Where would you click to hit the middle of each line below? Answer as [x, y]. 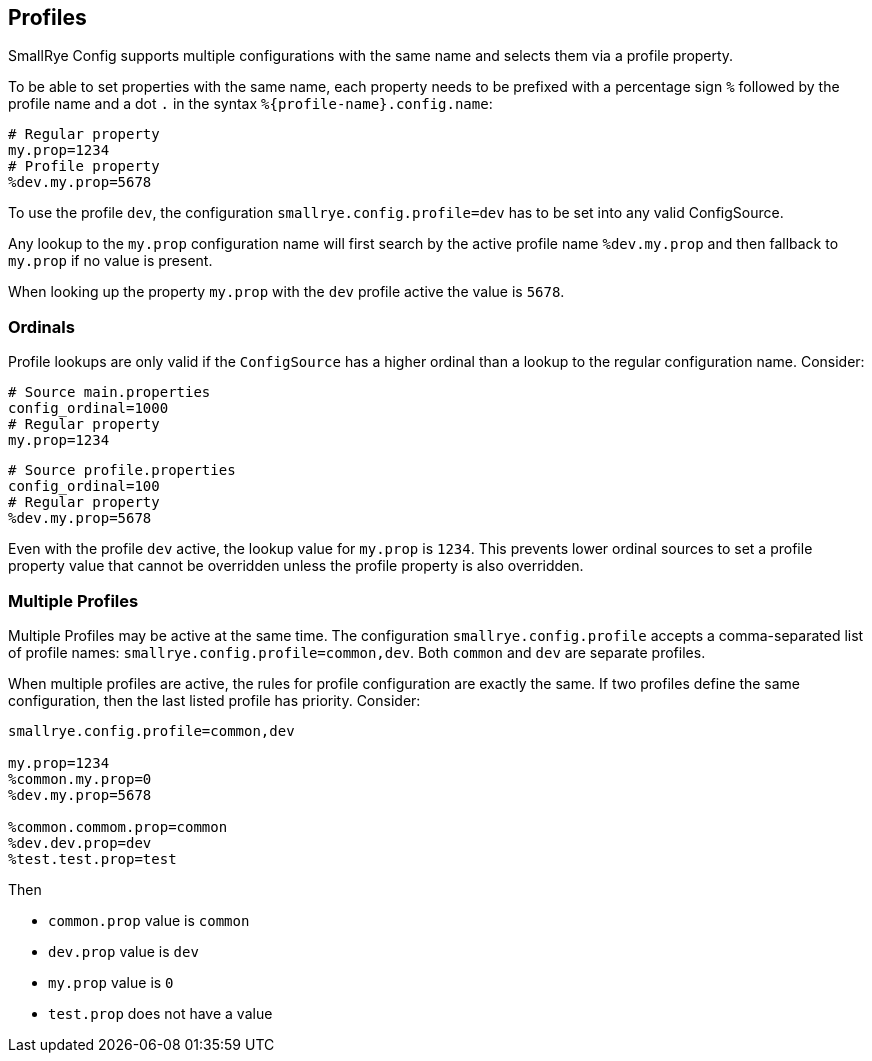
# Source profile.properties [122, 470]
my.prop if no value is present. [110, 261]
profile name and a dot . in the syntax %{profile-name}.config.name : [250, 104]
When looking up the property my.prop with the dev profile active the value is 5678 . [286, 292]
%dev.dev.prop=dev [80, 842]
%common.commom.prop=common [118, 826]
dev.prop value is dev [123, 951]
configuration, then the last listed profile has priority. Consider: [214, 700]
